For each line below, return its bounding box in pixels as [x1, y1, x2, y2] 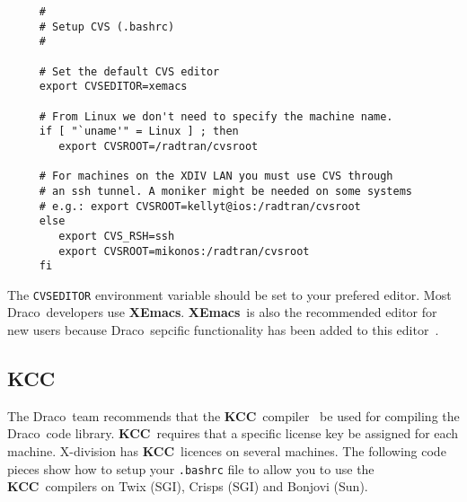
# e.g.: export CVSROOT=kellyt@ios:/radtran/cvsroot [39, 199, 361, 213]
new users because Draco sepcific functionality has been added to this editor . [7, 321, 439, 339]
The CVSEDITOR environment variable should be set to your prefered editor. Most [7, 285, 452, 304]
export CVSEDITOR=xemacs [39, 80, 188, 93]
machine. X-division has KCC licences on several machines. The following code [7, 442, 446, 461]
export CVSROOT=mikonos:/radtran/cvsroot [58, 244, 310, 258]
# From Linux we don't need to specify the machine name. [39, 110, 393, 123]
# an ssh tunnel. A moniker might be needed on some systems [39, 184, 413, 198]
